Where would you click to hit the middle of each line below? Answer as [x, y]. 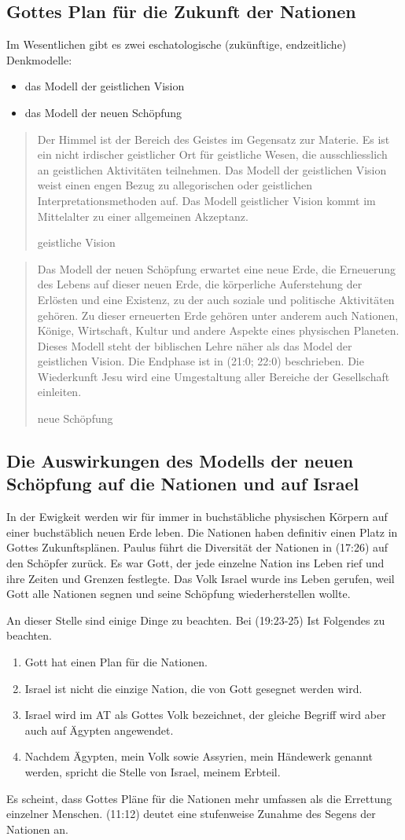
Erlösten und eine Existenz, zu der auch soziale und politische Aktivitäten [216, 299]
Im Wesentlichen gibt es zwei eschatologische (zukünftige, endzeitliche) [177, 44]
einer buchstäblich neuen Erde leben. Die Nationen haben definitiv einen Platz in [202, 532]
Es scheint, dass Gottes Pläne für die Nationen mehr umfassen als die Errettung [199, 798]
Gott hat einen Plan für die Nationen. [116, 662]
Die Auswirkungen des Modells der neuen [180, 461]
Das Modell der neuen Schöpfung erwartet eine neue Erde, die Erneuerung [216, 268]
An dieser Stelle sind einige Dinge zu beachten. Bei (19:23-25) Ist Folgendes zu [196, 620]
